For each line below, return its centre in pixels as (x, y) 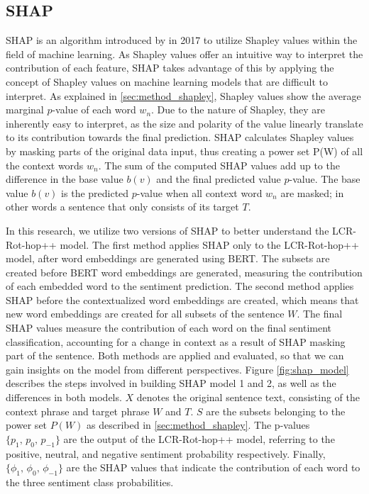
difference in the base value (65, 179)
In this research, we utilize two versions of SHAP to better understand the (167, 230)
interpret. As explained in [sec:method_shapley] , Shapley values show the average (183, 95)
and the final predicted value (219, 179)
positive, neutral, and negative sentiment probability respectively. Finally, (166, 453)
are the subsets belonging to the (276, 411)
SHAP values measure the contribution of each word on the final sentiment (169, 328)
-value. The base (325, 179)
